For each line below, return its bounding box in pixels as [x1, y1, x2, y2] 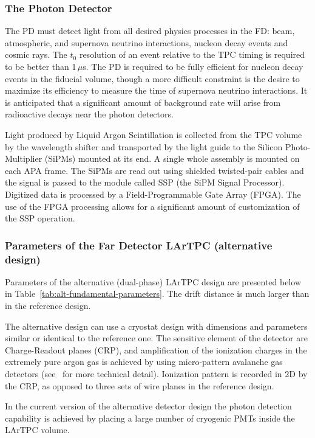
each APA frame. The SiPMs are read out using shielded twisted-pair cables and [5, 164, 304, 176]
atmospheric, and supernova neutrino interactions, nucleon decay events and [5, 36, 288, 49]
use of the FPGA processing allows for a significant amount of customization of [5, 200, 300, 212]
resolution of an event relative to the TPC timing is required [79, 48, 305, 61]
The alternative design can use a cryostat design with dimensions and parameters [5, 319, 308, 332]
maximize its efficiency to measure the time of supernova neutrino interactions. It [5, 84, 308, 97]
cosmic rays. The [5, 48, 67, 61]
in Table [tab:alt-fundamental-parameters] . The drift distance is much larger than [5, 287, 310, 300]
